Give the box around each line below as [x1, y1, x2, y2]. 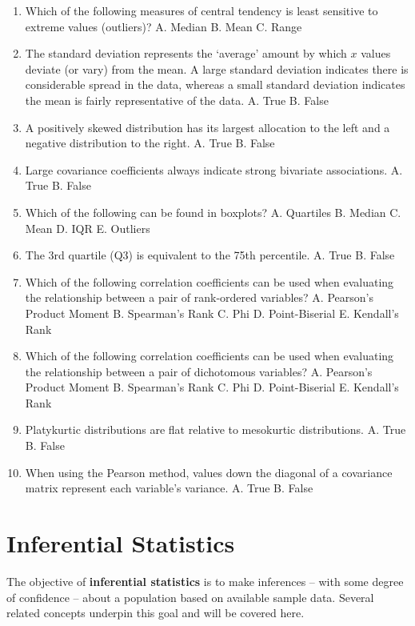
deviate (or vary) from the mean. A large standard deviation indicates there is [25, 60, 409, 77]
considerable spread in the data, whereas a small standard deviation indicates [25, 76, 405, 93]
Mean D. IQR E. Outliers [25, 219, 150, 236]
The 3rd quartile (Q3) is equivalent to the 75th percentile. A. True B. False [25, 247, 395, 263]
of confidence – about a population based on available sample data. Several [6, 588, 374, 605]
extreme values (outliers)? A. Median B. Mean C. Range [25, 18, 302, 34]
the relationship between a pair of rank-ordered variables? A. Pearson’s [25, 289, 373, 306]
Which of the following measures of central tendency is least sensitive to [25, 2, 378, 18]
